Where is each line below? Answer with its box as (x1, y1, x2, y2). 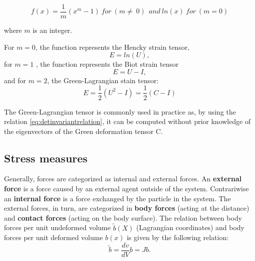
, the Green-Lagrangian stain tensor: (47, 75, 159, 85)
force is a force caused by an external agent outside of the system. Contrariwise (4, 183, 249, 194)
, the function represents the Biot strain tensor (36, 59, 179, 69)
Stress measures (4, 150, 88, 165)
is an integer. (32, 25, 72, 35)
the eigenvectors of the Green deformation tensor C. (4, 126, 163, 136)
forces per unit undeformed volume (4, 222, 111, 233)
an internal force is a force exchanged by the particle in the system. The (4, 193, 231, 203)
